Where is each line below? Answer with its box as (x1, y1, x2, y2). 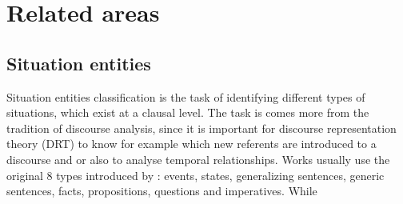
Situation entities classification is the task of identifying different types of (6, 88, 365, 105)
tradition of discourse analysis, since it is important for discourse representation (6, 119, 397, 136)
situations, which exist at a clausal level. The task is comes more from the (6, 104, 369, 121)
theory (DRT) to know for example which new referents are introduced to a (6, 135, 377, 152)
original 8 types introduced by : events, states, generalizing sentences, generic (6, 166, 385, 183)
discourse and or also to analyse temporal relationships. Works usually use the (6, 150, 390, 167)
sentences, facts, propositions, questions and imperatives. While (6, 182, 317, 199)
